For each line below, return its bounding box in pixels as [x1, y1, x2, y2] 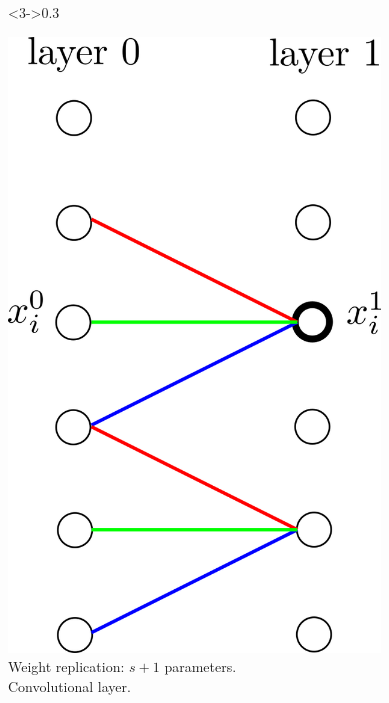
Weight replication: [8, 656, 125, 677]
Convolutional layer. [8, 675, 131, 696]
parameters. [164, 656, 237, 677]
